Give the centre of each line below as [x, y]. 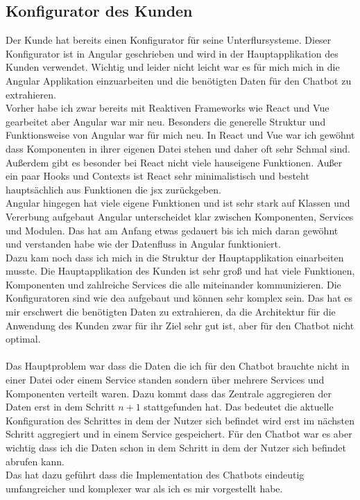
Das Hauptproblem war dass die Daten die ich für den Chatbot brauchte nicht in [178, 366]
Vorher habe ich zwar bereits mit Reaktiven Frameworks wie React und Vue [168, 108]
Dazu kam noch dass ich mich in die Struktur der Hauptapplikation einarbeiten [175, 257]
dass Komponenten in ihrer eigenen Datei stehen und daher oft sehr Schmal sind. [178, 148]
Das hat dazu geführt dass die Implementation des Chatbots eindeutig [155, 475]
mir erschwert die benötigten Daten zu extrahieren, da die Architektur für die [171, 312]
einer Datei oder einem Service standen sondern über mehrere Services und [165, 380]
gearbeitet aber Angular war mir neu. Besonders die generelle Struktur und [166, 121]
